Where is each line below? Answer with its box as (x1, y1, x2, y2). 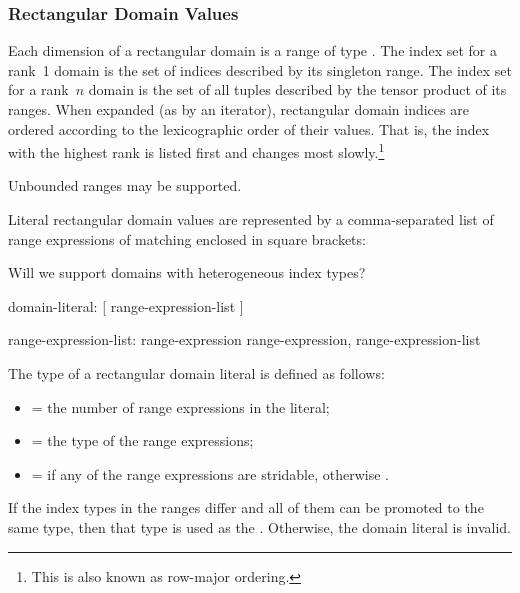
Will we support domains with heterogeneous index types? (8, 262, 366, 283)
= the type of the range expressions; (31, 430, 254, 451)
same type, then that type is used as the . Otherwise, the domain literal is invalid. (8, 516, 511, 537)
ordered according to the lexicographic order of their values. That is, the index (8, 118, 490, 139)
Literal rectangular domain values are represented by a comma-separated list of (8, 209, 494, 230)
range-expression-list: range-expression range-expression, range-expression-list (8, 329, 481, 350)
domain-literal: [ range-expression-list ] (8, 295, 244, 316)
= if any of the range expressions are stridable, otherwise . (31, 463, 389, 484)
